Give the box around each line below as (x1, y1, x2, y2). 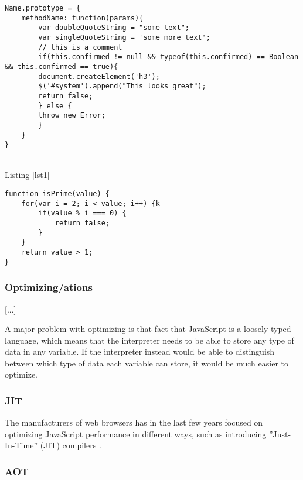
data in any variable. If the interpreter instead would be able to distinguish (5, 345, 275, 358)
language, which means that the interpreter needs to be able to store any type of (5, 334, 294, 346)
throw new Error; (38, 111, 105, 120)
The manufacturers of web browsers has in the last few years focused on (5, 416, 263, 428)
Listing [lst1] (5, 169, 50, 181)
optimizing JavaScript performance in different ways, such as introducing (5, 427, 267, 440)
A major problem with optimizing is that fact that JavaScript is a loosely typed (5, 323, 291, 335)
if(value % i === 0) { (38, 209, 127, 218)
